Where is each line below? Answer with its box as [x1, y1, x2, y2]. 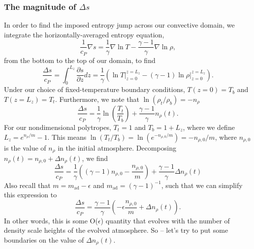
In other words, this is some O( [4, 215, 98, 225]
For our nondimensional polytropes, [4, 122, 111, 132]
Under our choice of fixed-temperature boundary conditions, [4, 84, 185, 94]
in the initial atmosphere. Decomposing [58, 142, 176, 153]
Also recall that [4, 180, 51, 190]
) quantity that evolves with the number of [100, 215, 230, 225]
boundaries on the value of [4, 234, 84, 245]
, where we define [183, 122, 235, 132]
